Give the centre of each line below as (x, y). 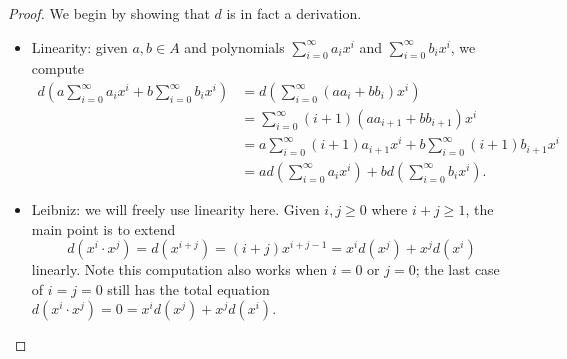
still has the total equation (188, 288)
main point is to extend (103, 228)
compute (57, 68)
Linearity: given (79, 46)
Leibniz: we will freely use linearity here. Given (175, 208)
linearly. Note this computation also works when (179, 269)
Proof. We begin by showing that (109, 13)
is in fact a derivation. (294, 13)
